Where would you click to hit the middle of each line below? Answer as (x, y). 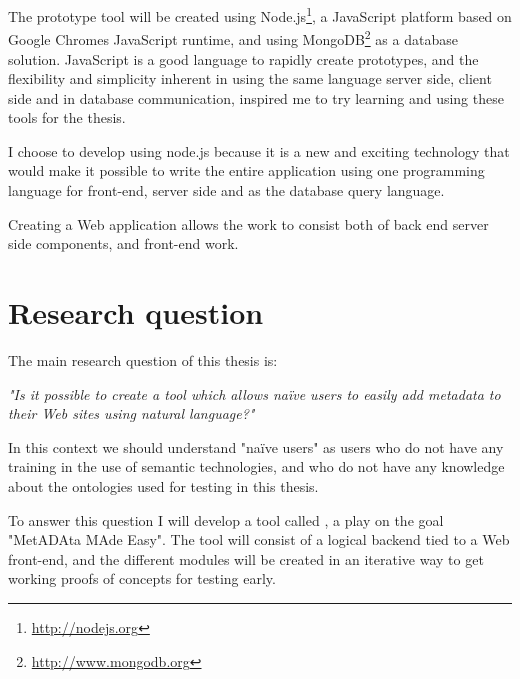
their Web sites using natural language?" (131, 413)
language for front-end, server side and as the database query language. (226, 190)
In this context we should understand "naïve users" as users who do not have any (256, 446)
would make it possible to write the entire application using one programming (246, 170)
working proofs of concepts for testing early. (142, 578)
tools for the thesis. (67, 117)
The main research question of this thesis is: (143, 359)
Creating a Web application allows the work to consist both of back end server (248, 223)
